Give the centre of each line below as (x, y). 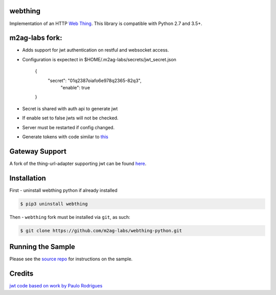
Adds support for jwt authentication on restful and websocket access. (96, 50)
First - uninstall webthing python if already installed (63, 190)
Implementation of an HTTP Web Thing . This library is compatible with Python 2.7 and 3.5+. (106, 23)
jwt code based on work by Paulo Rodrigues (56, 286)
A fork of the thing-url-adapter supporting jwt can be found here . (78, 163)
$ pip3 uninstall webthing (54, 204)
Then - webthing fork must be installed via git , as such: (70, 217)
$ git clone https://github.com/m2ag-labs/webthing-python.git (101, 230)
